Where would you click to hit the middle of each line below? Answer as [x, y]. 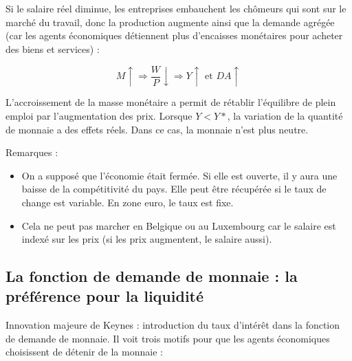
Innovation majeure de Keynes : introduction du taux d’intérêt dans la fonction [173, 325]
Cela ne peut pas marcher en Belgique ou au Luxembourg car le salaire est [179, 225]
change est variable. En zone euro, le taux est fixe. [128, 202]
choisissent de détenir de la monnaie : [84, 352]
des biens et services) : [53, 48]
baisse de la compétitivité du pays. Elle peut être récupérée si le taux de [174, 189]
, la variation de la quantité [285, 115]
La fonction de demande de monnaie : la [152, 276]
